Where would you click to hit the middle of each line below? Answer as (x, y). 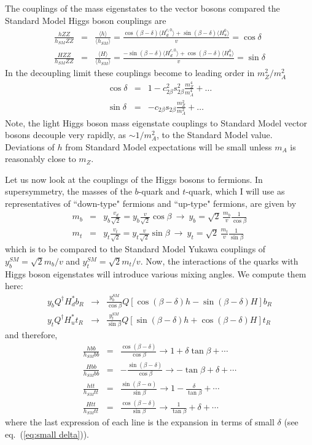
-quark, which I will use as (235, 191)
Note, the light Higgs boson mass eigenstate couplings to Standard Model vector (156, 122)
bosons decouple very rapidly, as (66, 135)
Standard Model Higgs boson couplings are (86, 20)
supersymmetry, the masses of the (68, 191)
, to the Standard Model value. (215, 135)
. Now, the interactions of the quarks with (219, 261)
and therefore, (31, 335)
